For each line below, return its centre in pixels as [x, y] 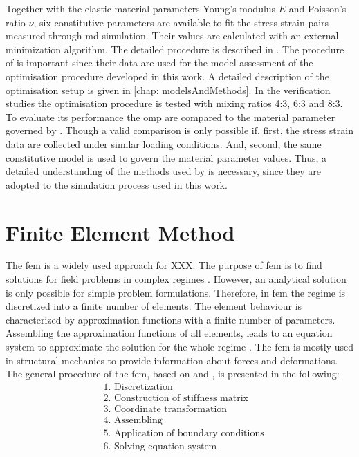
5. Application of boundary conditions [184, 433]
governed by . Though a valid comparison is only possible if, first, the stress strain [179, 130]
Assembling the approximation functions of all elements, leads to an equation [169, 333]
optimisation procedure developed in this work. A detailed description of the [167, 76]
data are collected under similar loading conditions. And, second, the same [164, 143]
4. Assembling [133, 420]
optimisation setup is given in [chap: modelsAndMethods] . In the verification [168, 90]
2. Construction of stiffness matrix [176, 398]
